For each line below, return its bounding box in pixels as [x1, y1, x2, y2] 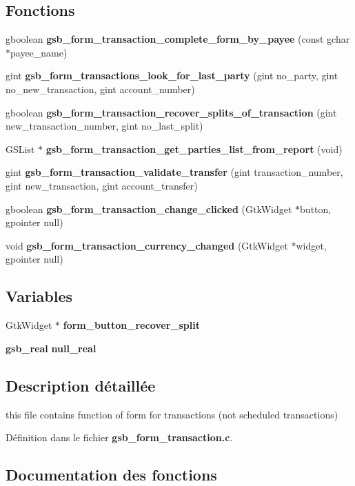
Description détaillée [6, 374, 156, 396]
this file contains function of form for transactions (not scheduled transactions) [6, 407, 338, 421]
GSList [6, 141, 35, 156]
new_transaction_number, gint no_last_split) [6, 119, 203, 133]
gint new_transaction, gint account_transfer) [6, 178, 198, 192]
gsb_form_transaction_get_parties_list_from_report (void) [45, 141, 343, 156]
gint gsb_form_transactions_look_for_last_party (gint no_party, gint [6, 68, 338, 83]
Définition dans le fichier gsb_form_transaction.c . [6, 430, 233, 445]
